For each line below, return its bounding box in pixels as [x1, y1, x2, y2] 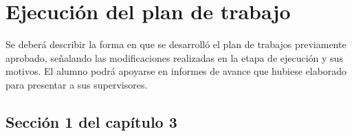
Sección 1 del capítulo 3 [5, 111, 177, 132]
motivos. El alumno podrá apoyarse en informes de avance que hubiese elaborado [5, 64, 347, 78]
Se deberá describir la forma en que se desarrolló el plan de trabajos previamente [5, 37, 346, 52]
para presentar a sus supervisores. [5, 77, 148, 91]
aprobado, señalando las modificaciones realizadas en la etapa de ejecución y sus [5, 50, 343, 65]
